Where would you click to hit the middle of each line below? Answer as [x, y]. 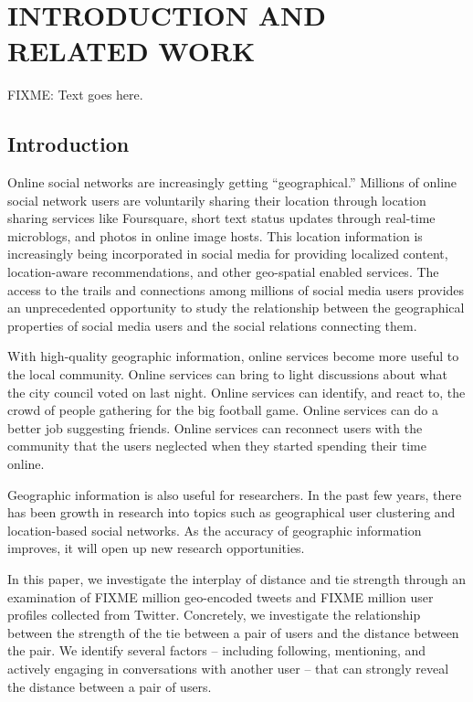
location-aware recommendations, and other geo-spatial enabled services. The [223, 272]
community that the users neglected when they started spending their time [217, 446]
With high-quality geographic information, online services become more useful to [233, 356]
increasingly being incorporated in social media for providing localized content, [228, 254]
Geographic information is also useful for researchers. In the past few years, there [235, 494]
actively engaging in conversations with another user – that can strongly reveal [228, 668]
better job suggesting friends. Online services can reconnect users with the [215, 427]
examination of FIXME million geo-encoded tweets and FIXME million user [221, 596]
